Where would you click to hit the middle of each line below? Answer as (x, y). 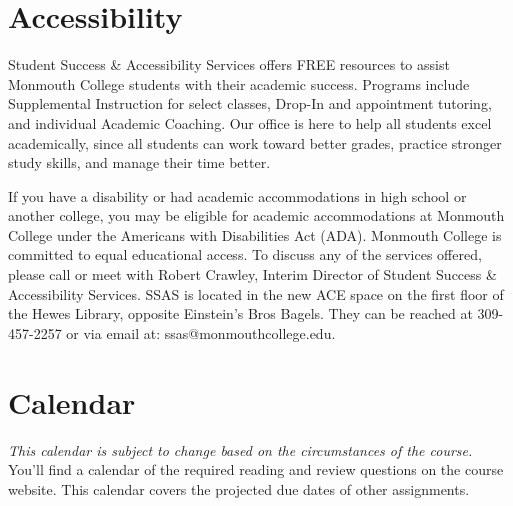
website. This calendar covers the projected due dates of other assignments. (239, 488)
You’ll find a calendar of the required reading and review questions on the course (256, 469)
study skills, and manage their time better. (139, 162)
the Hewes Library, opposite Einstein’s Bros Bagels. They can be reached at (240, 313)
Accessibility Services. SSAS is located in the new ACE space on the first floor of (256, 293)
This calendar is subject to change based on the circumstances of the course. (240, 449)
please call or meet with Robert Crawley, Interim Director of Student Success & (252, 274)
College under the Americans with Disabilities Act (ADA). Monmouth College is (255, 234)
